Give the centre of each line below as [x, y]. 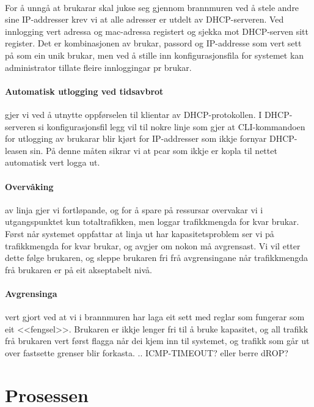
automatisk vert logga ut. [53, 162]
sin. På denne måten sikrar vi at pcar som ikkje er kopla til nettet [154, 150]
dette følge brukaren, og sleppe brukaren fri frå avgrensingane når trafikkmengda [157, 258]
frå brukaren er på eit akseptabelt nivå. [78, 269]
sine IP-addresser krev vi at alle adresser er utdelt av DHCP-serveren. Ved [144, 19]
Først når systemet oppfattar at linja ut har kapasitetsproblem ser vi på [140, 233]
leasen [16, 150]
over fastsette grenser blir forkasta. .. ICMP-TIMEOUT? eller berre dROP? [147, 352]
